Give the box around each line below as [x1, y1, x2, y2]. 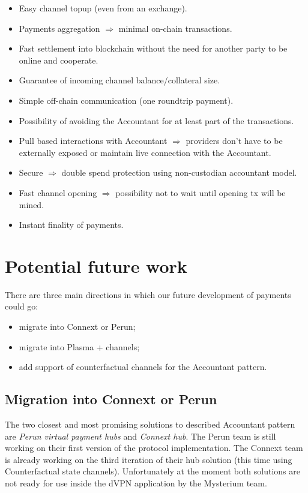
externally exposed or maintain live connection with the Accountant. [19, 146, 271, 158]
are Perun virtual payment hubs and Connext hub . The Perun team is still [5, 429, 276, 442]
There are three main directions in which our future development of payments [5, 288, 291, 300]
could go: [5, 300, 38, 312]
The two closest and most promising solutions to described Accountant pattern [5, 418, 295, 431]
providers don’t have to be [186, 134, 283, 147]
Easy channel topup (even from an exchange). [19, 2, 187, 14]
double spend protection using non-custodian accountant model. [61, 166, 297, 179]
